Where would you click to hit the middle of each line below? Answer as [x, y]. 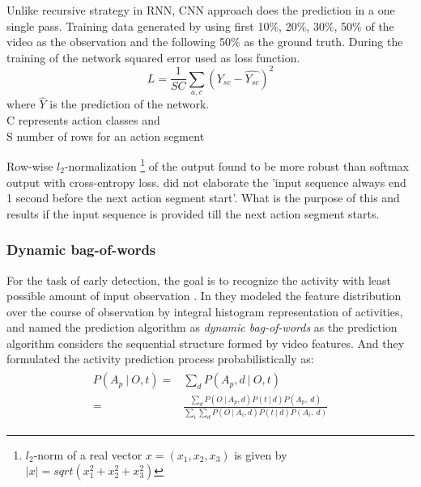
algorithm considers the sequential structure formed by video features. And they [206, 343]
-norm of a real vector [88, 454]
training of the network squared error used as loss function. [153, 57]
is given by [261, 454]
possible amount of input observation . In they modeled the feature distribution [204, 296]
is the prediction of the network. [130, 104]
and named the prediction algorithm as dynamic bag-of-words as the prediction [202, 327]
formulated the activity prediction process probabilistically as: [160, 359]
